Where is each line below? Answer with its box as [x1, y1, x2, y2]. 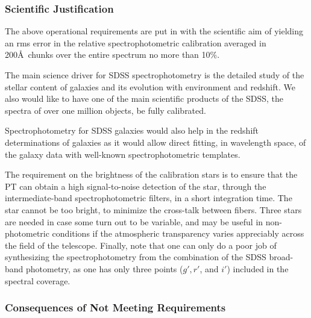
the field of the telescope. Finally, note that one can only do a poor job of [5, 238, 277, 251]
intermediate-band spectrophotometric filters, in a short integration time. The [5, 192, 292, 204]
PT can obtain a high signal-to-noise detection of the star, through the [5, 179, 266, 192]
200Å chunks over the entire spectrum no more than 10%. [5, 48, 220, 61]
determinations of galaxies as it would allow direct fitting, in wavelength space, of [5, 136, 306, 148]
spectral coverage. [5, 274, 71, 287]
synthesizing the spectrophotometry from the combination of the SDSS [5, 251, 266, 263]
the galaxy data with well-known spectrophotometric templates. [5, 148, 240, 160]
